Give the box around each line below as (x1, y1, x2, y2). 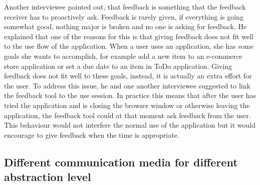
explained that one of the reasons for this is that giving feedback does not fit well (4, 31, 253, 41)
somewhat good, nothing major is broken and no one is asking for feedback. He (4, 21, 247, 32)
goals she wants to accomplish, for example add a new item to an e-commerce (4, 50, 242, 61)
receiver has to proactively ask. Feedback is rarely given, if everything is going (4, 11, 243, 22)
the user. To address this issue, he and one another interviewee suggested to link (4, 80, 250, 90)
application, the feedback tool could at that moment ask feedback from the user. (4, 110, 251, 120)
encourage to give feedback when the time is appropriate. (4, 129, 179, 140)
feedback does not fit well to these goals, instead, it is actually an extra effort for (4, 70, 252, 81)
